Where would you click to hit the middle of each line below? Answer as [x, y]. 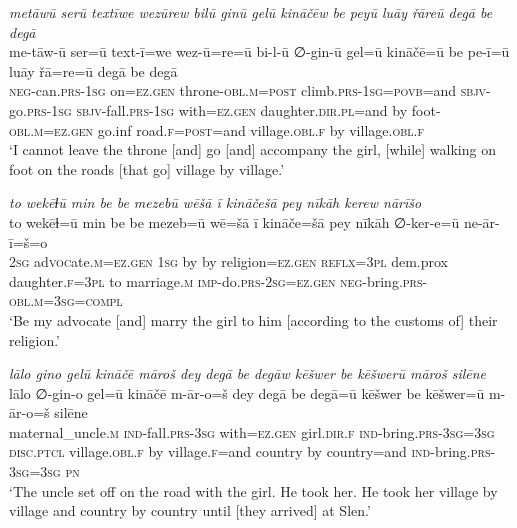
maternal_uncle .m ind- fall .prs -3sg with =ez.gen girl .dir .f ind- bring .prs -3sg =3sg [252, 431]
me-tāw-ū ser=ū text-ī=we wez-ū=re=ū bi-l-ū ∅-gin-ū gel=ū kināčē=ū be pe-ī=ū [259, 51]
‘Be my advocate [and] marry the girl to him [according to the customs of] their [253, 319]
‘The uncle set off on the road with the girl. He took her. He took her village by [253, 490]
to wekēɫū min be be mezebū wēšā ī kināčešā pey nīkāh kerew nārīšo [215, 202]
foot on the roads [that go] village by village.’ [147, 168]
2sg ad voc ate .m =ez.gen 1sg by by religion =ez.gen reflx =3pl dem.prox [228, 261]
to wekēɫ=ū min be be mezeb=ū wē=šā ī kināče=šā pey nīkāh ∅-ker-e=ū [234, 221]
